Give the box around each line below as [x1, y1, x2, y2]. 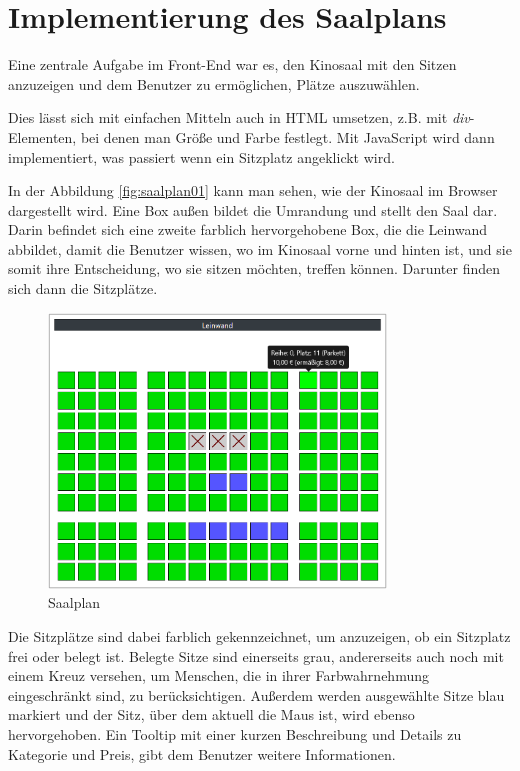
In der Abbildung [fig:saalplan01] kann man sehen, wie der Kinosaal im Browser [8, 180, 498, 201]
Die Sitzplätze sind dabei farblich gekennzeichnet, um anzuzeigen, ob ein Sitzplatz [8, 625, 511, 646]
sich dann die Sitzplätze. [8, 278, 158, 299]
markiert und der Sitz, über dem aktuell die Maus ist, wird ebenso [8, 704, 415, 725]
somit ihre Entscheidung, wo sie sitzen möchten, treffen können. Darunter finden [8, 258, 501, 279]
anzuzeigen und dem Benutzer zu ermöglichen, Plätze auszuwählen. [8, 73, 420, 94]
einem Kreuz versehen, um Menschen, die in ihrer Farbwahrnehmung [8, 665, 429, 686]
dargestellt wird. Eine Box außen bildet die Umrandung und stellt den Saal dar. [8, 199, 498, 220]
